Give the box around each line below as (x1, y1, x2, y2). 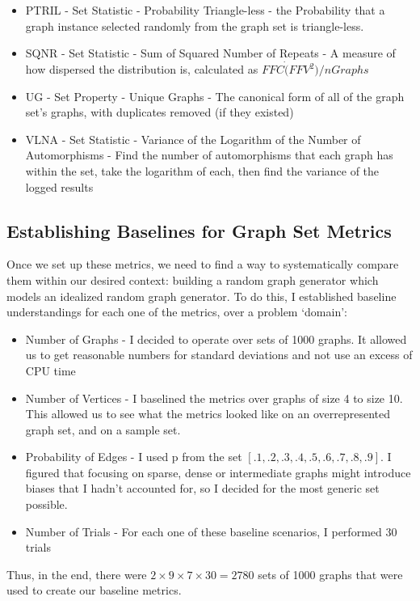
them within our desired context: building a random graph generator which (6, 271, 379, 288)
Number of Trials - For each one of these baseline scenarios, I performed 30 (25, 523, 397, 540)
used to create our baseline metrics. (6, 582, 182, 599)
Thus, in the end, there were (6, 565, 147, 582)
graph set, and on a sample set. (25, 421, 181, 438)
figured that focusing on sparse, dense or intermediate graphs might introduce (25, 463, 411, 480)
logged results (25, 178, 94, 195)
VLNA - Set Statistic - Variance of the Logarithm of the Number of (25, 130, 361, 147)
